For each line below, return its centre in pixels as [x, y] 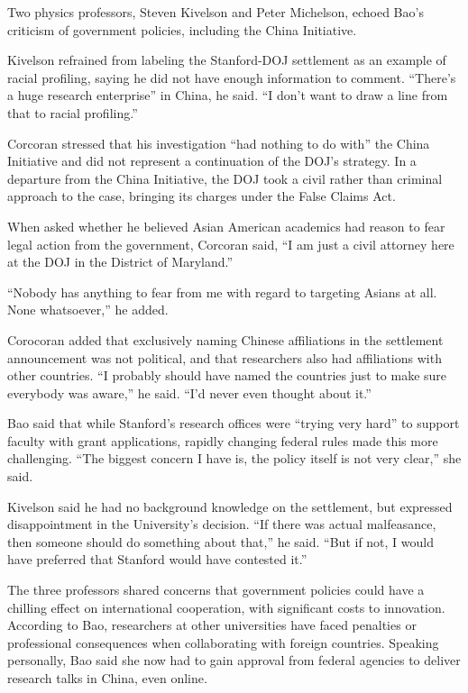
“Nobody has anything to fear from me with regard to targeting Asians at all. [222, 292]
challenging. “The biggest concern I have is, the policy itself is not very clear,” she [234, 458]
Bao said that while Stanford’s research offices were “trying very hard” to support [234, 423]
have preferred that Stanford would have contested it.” [157, 559]
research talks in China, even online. [107, 678]
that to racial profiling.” [73, 112]
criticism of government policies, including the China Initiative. [182, 29]
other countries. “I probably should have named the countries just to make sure [227, 375]
